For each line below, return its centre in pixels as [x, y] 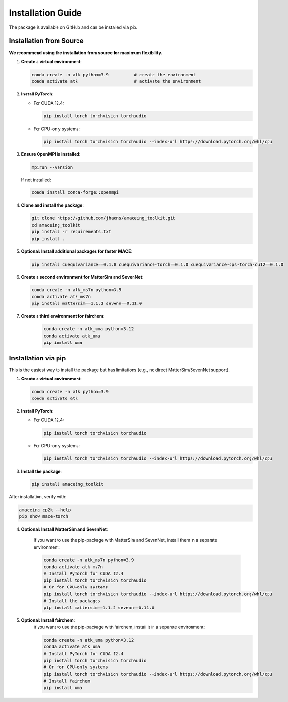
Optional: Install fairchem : [48, 620]
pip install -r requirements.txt [71, 232]
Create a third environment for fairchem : [63, 316]
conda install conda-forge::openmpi [75, 193]
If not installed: [36, 180]
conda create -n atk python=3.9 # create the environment [114, 75]
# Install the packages [72, 601]
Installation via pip [38, 358]
